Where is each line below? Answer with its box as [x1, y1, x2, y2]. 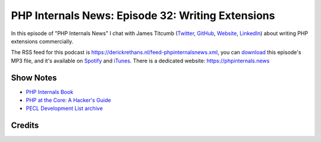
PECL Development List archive [26, 105, 103, 112]
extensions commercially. [11, 37, 74, 45]
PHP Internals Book [26, 88, 74, 95]
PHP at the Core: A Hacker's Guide [26, 97, 111, 104]
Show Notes [11, 72, 57, 83]
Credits [11, 121, 39, 131]
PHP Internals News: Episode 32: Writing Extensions [11, 9, 275, 22]
